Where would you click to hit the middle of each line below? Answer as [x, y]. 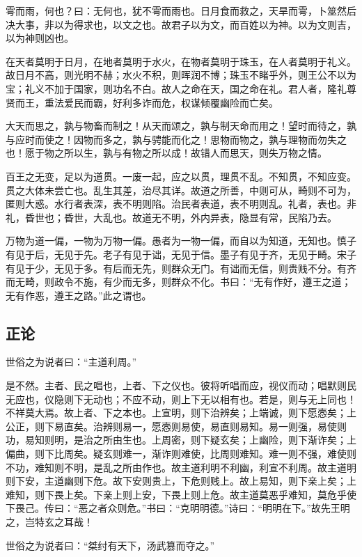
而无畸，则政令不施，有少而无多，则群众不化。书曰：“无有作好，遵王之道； [179, 282]
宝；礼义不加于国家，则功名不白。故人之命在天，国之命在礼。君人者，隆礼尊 [181, 88]
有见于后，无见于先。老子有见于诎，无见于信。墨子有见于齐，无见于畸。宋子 [181, 254]
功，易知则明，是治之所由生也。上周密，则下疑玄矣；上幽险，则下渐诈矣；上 [181, 440]
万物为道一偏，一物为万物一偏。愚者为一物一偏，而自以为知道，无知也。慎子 [181, 241]
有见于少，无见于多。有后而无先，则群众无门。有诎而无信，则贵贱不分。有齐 [181, 268]
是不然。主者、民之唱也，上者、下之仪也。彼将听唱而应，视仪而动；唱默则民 [181, 385]
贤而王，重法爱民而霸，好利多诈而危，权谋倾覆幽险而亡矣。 [142, 102]
